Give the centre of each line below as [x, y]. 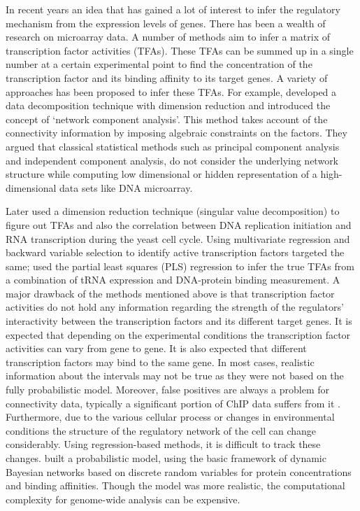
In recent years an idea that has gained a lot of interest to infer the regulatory [173, 9]
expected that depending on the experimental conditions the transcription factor [178, 334]
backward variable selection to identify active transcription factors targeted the [175, 252]
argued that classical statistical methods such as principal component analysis [173, 146]
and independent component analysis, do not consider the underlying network [172, 160]
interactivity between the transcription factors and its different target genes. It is [179, 321]
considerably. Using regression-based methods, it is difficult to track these [163, 444]
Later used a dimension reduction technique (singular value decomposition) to [173, 211]
